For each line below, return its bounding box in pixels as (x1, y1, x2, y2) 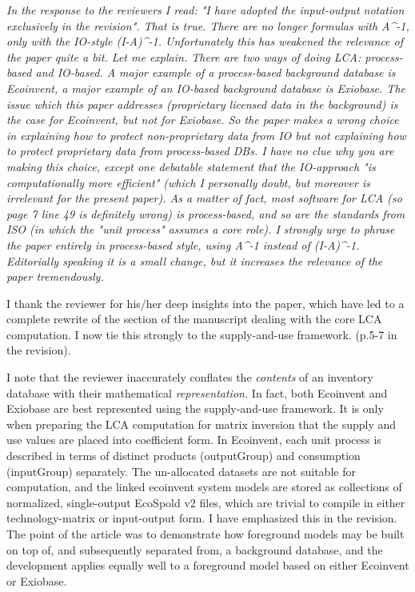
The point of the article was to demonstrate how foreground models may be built (6, 526, 405, 542)
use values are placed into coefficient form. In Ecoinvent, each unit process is (6, 431, 381, 448)
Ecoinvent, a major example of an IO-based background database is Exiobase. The (6, 79, 405, 96)
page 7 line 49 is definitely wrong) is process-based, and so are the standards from (6, 205, 405, 222)
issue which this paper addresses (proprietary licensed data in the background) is (6, 95, 398, 112)
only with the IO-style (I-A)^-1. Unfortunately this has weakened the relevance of (6, 33, 403, 50)
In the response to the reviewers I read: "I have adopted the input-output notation (6, 2, 405, 18)
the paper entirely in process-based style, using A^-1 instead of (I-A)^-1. (6, 236, 360, 253)
